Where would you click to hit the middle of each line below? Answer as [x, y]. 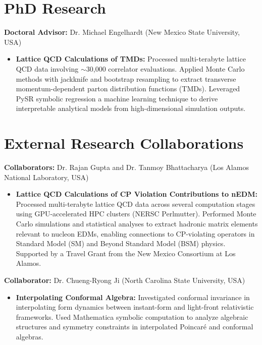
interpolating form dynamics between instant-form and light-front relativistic [135, 307]
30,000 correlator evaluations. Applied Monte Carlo [165, 68]
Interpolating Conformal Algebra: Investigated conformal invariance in [133, 297]
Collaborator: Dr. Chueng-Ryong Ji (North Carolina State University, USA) [125, 280]
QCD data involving [47, 68]
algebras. [30, 336]
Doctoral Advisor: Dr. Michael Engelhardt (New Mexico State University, [122, 32]
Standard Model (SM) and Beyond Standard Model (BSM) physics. [121, 243]
